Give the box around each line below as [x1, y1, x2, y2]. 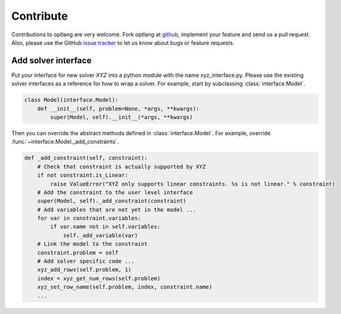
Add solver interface [11, 55, 92, 66]
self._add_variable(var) [63, 232, 138, 239]
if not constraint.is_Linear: [37, 172, 128, 179]
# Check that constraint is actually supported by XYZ [37, 163, 206, 170]
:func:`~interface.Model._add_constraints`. [11, 138, 119, 146]
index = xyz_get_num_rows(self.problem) [37, 275, 161, 282]
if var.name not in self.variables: [50, 223, 161, 230]
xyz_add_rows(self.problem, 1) [37, 266, 131, 273]
